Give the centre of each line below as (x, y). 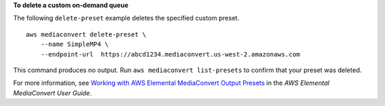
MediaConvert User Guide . (52, 93)
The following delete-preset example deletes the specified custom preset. (126, 18)
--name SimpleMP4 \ (75, 45)
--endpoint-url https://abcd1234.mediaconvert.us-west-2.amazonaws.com (170, 54)
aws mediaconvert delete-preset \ (86, 34)
